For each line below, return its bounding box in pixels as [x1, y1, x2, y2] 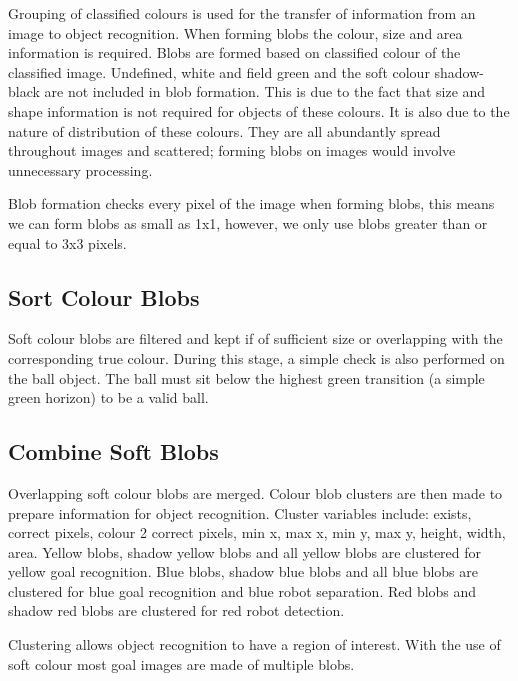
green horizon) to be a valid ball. [8, 387, 209, 408]
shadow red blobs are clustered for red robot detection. [8, 600, 345, 621]
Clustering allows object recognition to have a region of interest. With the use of [8, 634, 501, 655]
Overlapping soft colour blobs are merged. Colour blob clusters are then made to [8, 482, 503, 503]
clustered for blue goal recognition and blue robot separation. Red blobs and [8, 580, 477, 601]
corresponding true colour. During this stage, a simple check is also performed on [8, 347, 505, 368]
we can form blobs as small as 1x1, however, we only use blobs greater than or [8, 212, 488, 233]
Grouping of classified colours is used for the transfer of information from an [8, 3, 476, 23]
